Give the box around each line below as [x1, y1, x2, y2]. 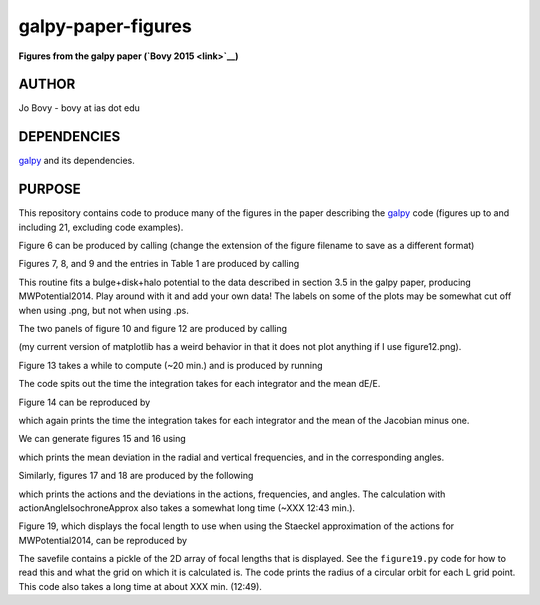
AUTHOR [18, 76, 76, 93]
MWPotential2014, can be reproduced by [18, 534, 188, 546]
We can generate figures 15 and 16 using [18, 433, 187, 445]
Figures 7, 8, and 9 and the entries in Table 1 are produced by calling [18, 258, 300, 270]
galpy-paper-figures [18, 15, 192, 37]
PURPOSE [18, 181, 82, 198]
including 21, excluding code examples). [18, 221, 184, 233]
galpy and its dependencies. [18, 155, 135, 167]
